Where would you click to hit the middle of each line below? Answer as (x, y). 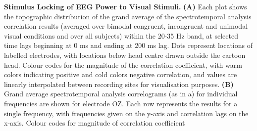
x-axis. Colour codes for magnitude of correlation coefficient (95, 123)
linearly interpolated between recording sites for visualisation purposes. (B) (119, 84)
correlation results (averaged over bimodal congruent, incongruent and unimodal (126, 26)
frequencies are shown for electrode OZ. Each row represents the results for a (121, 103)
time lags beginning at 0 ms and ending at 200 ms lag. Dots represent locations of (128, 45)
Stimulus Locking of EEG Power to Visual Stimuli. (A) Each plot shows (126, 6)
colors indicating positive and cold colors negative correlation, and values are (121, 74)
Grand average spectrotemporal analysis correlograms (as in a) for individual (121, 94)
